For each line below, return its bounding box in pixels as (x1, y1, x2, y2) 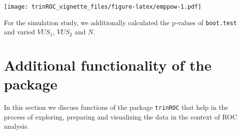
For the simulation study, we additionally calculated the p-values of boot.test (4, 17, 237, 27)
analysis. (4, 121, 29, 131)
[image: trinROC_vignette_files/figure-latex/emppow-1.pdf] (4, 3, 202, 10)
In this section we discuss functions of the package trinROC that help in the (4, 102, 228, 112)
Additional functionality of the (4, 55, 211, 75)
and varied (4, 27, 35, 37)
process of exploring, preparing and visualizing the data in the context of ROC (4, 111, 238, 121)
